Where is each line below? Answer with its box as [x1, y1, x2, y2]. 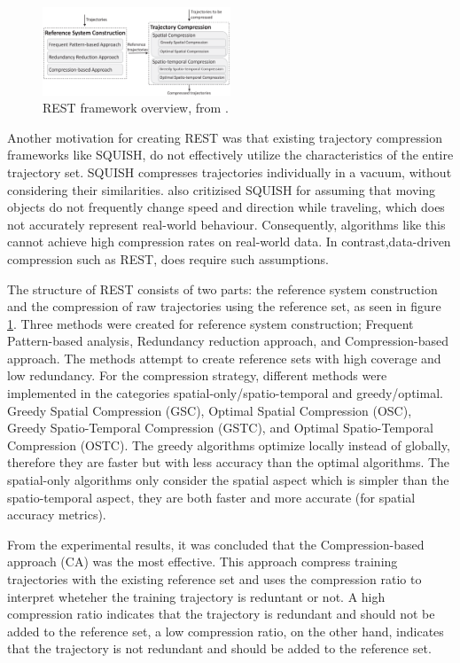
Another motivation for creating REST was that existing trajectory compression [7, 128, 442, 146]
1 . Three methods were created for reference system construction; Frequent [7, 314, 414, 332]
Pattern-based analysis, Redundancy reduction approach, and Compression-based [7, 331, 449, 350]
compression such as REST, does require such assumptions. [7, 249, 329, 268]
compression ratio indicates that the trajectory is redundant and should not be [7, 604, 435, 623]
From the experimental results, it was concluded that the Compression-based [7, 534, 425, 553]
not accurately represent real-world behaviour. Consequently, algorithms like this [7, 214, 446, 233]
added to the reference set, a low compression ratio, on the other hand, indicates [7, 621, 444, 640]
